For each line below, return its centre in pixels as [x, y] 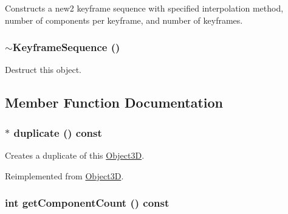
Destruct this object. [43, 70]
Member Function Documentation [114, 102]
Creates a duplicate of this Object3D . [75, 155]
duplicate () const [58, 132]
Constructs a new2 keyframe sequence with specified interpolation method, [144, 8]
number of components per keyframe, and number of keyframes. [124, 20]
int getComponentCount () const [87, 203]
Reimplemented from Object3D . [64, 175]
